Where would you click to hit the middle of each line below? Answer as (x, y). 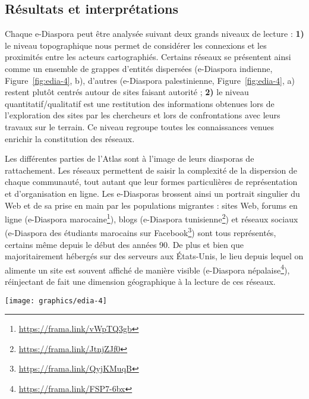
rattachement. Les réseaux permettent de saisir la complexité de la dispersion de (151, 170)
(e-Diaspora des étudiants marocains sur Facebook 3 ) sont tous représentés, (141, 232)
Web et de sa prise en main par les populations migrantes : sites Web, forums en (151, 205)
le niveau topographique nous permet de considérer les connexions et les (136, 45)
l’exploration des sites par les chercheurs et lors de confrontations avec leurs (143, 115)
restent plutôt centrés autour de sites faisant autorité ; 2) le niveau (127, 92)
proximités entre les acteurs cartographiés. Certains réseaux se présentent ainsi (148, 57)
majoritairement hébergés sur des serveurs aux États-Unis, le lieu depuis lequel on (154, 256)
